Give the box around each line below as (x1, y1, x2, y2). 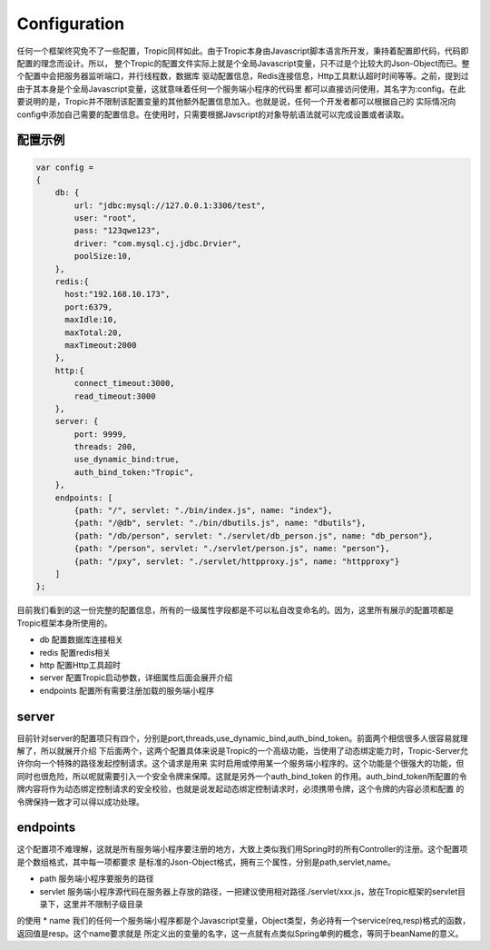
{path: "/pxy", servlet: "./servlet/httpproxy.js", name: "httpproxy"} (73, 556, 400, 567)
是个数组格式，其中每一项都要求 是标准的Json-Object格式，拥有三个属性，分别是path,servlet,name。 (16, 856, 396, 867)
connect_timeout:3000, (73, 378, 176, 389)
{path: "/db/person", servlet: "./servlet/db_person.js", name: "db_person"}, (73, 530, 434, 540)
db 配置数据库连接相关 (39, 634, 124, 645)
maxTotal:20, (64, 327, 122, 338)
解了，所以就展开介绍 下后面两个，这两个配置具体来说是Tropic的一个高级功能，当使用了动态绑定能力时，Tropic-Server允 (16, 746, 469, 757)
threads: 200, (73, 441, 137, 452)
